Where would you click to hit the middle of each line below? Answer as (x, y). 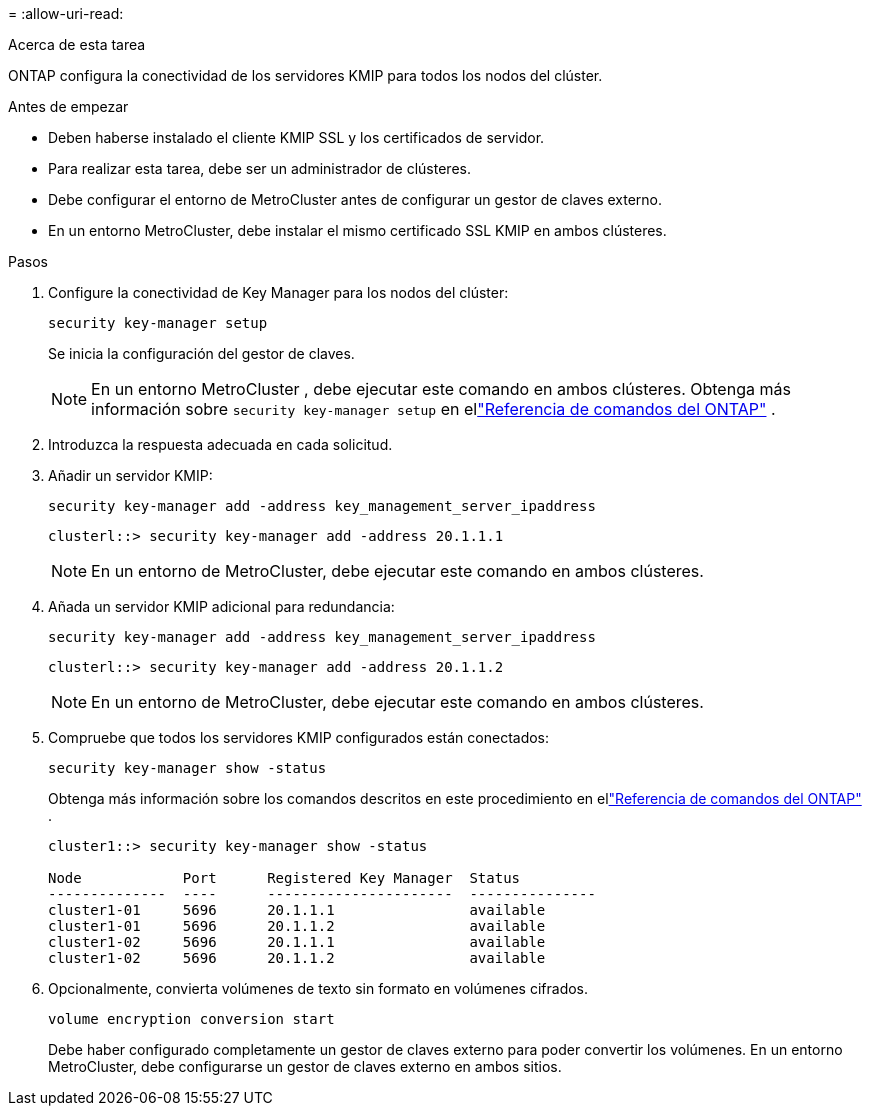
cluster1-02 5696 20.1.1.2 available (297, 958)
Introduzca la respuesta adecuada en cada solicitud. (220, 444)
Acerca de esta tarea (77, 44)
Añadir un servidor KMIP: (130, 475)
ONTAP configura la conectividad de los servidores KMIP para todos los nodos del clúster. (305, 75)
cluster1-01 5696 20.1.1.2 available (297, 926)
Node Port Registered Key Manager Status (284, 878)
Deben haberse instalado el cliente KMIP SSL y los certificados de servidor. (296, 137)
